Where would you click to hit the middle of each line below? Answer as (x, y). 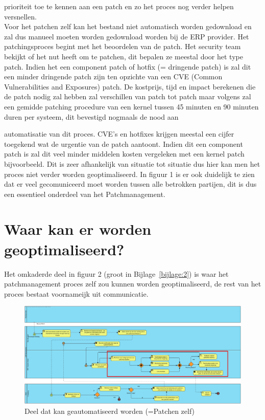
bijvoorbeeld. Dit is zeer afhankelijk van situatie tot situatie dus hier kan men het (132, 163)
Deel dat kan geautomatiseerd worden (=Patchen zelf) (110, 411)
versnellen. (20, 16)
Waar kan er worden (78, 229)
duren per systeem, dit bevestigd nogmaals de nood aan (91, 116)
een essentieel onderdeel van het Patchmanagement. (85, 194)
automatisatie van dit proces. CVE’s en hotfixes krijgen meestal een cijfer (119, 134)
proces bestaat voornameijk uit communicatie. (76, 293)
